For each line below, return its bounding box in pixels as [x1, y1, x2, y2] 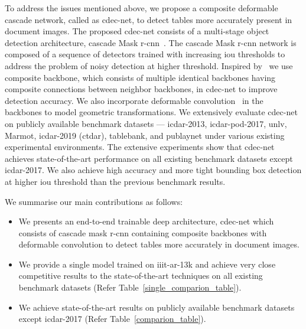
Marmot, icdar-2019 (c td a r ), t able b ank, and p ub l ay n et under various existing [5, 129, 285, 141]
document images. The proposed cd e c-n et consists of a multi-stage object [5, 25, 269, 37]
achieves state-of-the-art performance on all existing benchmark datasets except [5, 152, 293, 164]
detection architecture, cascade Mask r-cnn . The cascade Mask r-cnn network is [5, 36, 297, 48]
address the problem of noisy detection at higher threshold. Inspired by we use [5, 59, 293, 71]
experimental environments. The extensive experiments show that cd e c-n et [5, 141, 275, 153]
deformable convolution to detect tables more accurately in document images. [18, 238, 300, 250]
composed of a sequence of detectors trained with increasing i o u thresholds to [5, 48, 285, 60]
